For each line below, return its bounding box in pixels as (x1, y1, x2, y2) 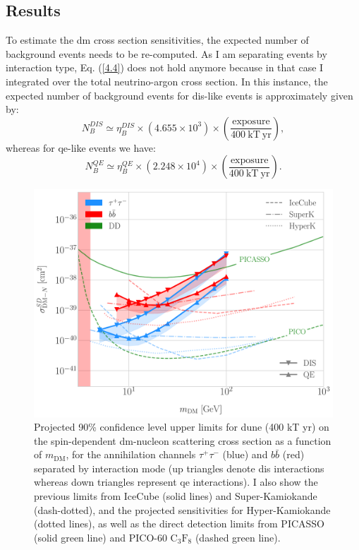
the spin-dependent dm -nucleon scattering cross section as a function (34, 433, 331, 448)
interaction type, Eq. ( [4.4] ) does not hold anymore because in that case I (6, 60, 324, 75)
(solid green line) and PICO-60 (34, 530, 167, 544)
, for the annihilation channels (66, 447, 196, 462)
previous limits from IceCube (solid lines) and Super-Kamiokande (34, 489, 317, 503)
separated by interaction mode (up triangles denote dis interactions (34, 460, 324, 475)
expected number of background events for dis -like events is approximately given (6, 88, 353, 102)
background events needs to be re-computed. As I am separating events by (6, 46, 327, 61)
